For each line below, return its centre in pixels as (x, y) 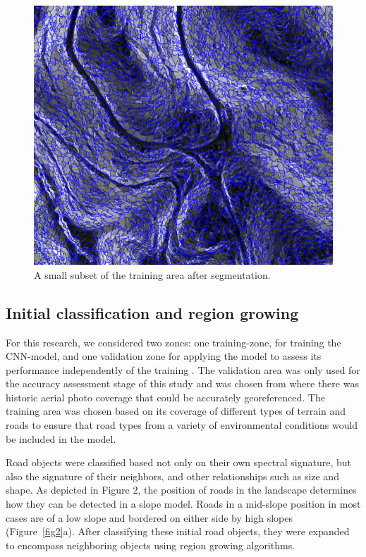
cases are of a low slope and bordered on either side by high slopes (149, 517)
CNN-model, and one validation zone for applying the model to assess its (164, 356)
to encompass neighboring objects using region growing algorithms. (151, 545)
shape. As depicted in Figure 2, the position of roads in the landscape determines (181, 490)
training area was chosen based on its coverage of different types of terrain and (176, 411)
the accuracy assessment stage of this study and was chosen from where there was (182, 383)
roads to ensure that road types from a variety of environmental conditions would (182, 425)
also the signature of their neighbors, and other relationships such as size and (172, 476)
